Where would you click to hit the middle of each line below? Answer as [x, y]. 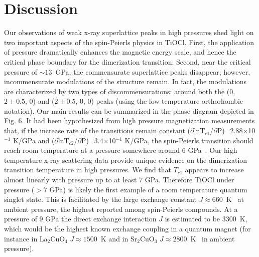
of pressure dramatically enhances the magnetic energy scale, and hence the [120, 52]
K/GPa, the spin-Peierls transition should [189, 140]
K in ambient [213, 238]
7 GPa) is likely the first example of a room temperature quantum [145, 189]
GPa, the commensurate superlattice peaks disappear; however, [153, 71]
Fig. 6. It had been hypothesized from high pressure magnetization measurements [129, 120]
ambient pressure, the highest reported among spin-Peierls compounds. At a [121, 209]
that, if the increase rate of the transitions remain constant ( [97, 131]
